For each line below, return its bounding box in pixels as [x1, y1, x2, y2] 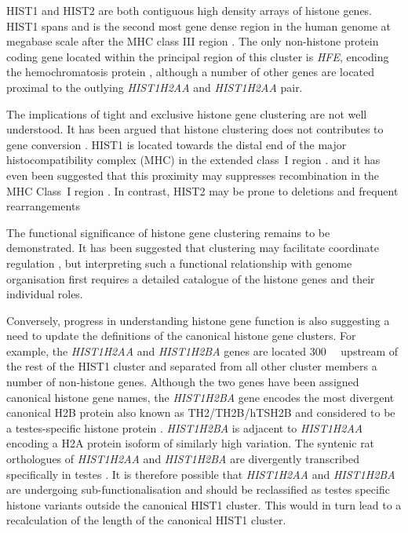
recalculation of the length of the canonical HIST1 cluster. [6, 512, 286, 528]
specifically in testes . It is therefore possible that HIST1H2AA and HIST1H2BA [6, 465, 395, 482]
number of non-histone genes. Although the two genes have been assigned [6, 374, 359, 390]
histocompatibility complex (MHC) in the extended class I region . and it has [6, 152, 381, 168]
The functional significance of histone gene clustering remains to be [6, 224, 330, 240]
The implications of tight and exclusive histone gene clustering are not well [6, 105, 367, 122]
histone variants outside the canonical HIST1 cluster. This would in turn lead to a [6, 496, 402, 513]
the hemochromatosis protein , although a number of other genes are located [6, 64, 375, 80]
